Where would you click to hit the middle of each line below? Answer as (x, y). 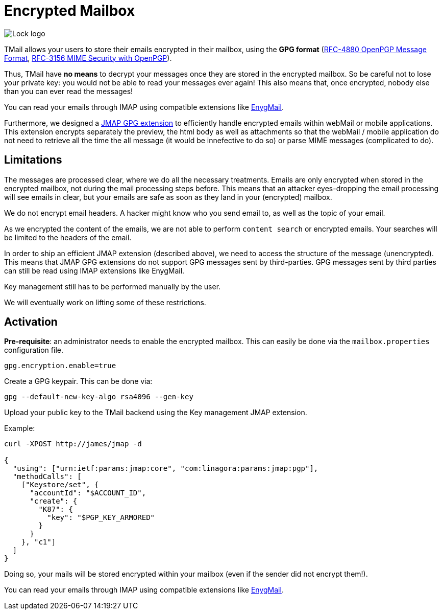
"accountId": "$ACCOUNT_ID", (88, 493)
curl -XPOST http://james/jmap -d (73, 444)
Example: (20, 428)
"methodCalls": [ (47, 477)
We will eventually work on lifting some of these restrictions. (105, 302)
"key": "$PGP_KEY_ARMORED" (101, 518)
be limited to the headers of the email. (68, 237)
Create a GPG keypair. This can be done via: (78, 381)
